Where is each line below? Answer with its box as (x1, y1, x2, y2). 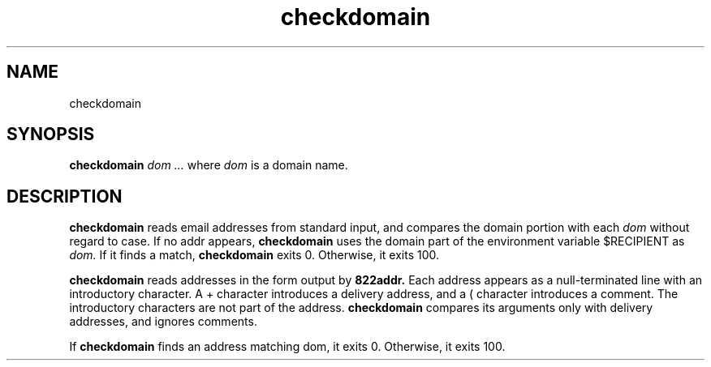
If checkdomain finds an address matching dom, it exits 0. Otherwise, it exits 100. (69, 339, 506, 354)
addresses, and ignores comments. (69, 314, 257, 329)
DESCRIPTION (6, 186, 123, 207)
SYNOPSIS (6, 124, 95, 145)
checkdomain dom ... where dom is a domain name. (69, 158, 348, 173)
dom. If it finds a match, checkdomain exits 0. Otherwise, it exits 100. (69, 248, 440, 262)
